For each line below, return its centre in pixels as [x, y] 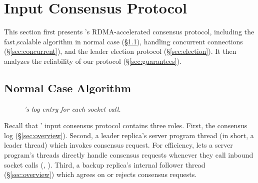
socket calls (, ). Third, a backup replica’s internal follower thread [105, 164]
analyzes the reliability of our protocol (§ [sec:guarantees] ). [93, 61]
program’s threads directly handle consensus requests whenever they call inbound [129, 155]
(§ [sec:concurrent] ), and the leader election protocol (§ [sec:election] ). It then [120, 51]
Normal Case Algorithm [68, 88]
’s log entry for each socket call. [72, 108]
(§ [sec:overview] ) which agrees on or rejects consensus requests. [100, 174]
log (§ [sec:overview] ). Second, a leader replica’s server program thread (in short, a [129, 135]
